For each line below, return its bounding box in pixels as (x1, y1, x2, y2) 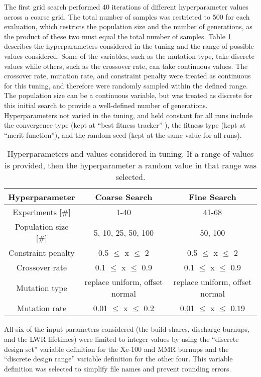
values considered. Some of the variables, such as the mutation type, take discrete (4, 50, 255, 61)
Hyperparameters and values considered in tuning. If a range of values (7, 148, 254, 160)
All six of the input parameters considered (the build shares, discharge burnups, (4, 324, 249, 334)
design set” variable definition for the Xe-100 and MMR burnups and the (4, 343, 229, 354)
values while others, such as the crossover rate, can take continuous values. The (4, 60, 248, 71)
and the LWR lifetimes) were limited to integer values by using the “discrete (4, 333, 239, 344)
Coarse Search (95, 191, 153, 203)
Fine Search (189, 191, 236, 203)
